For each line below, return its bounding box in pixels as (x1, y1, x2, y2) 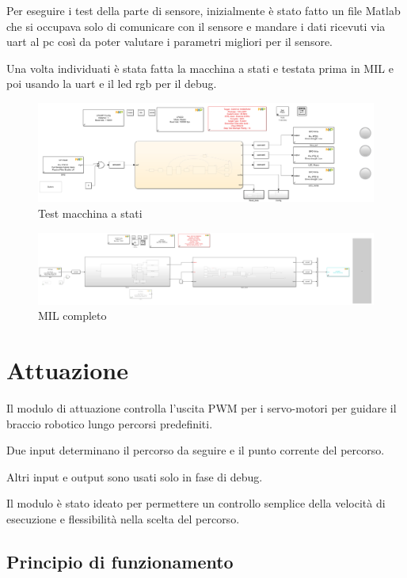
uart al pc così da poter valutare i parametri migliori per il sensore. (6, 33, 333, 50)
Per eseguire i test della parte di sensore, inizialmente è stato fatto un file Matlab (6, 2, 401, 18)
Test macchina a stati (38, 205, 143, 222)
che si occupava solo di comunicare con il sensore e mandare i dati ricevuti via (6, 17, 386, 34)
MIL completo (38, 307, 107, 324)
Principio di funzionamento (6, 549, 234, 573)
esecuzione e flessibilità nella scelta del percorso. (6, 510, 240, 527)
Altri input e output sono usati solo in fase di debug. (6, 468, 263, 485)
